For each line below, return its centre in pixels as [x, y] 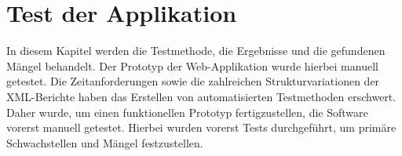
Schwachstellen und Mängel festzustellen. [105, 142]
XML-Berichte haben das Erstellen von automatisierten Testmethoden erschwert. [201, 96]
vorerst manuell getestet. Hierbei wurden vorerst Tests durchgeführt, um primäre [201, 127]
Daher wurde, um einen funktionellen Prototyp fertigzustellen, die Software [187, 112]
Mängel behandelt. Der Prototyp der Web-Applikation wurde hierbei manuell [192, 65]
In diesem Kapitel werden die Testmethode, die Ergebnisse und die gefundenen [196, 51]
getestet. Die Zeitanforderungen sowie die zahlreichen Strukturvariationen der [193, 81]
